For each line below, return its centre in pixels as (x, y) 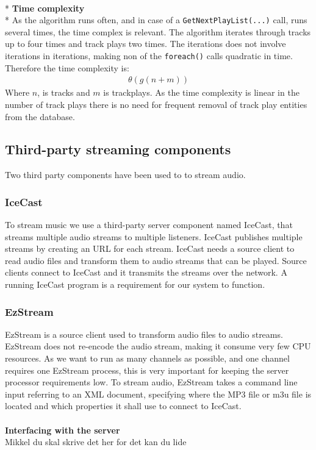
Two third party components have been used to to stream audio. (125, 175)
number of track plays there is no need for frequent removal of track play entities (156, 104)
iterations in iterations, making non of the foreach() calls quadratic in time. (149, 56)
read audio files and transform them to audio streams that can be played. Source (156, 260)
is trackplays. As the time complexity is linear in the (201, 92)
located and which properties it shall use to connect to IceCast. (123, 406)
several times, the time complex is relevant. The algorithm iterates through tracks (158, 31)
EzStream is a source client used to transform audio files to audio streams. (144, 334)
